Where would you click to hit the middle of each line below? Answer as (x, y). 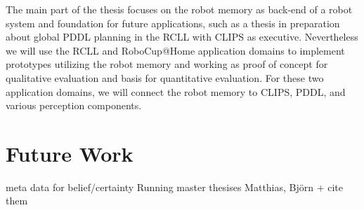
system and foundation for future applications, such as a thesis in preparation (173, 23)
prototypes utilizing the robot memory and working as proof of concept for (167, 64)
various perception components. (74, 105)
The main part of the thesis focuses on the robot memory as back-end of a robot (179, 9)
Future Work (70, 153)
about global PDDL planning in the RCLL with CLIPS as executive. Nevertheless (182, 37)
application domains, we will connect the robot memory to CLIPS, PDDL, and (176, 91)
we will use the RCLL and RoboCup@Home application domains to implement (175, 50)
